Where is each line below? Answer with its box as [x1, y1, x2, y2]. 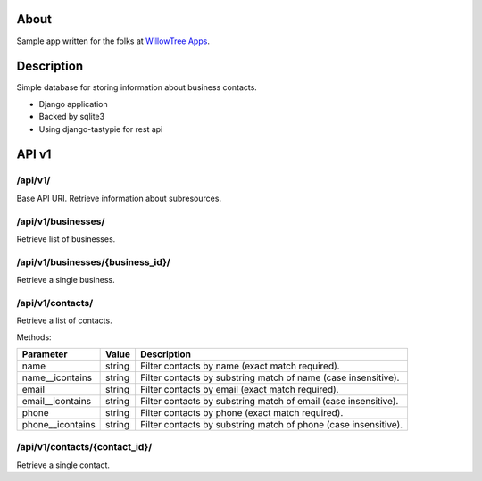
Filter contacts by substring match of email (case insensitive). [139, 394, 399, 407]
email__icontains [21, 394, 92, 407]
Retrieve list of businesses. [16, 233, 116, 245]
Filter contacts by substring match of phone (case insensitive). [139, 418, 403, 430]
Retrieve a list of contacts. [16, 315, 112, 326]
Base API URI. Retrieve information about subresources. [16, 193, 222, 203]
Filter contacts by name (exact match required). [139, 360, 340, 372]
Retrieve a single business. [16, 275, 115, 286]
